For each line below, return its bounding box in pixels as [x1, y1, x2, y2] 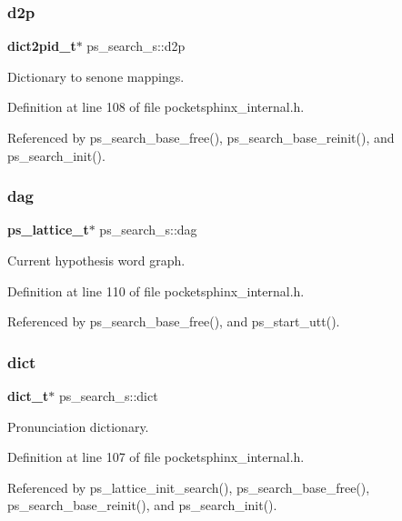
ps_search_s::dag [99, 220, 197, 239]
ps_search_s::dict [58, 386, 158, 405]
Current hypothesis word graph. [7, 251, 186, 269]
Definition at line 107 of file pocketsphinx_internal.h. [7, 447, 305, 466]
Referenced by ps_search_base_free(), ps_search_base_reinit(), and [7, 128, 395, 146]
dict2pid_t [7, 36, 76, 55]
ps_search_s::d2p [86, 36, 186, 55]
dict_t [7, 386, 49, 405]
